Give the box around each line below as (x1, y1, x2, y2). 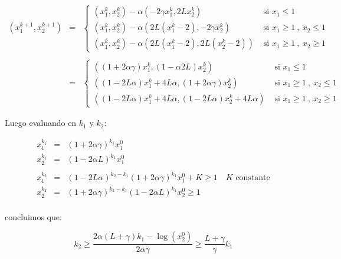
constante (235, 174, 270, 182)
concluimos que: (5, 210, 62, 223)
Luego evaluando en (5, 117, 77, 129)
